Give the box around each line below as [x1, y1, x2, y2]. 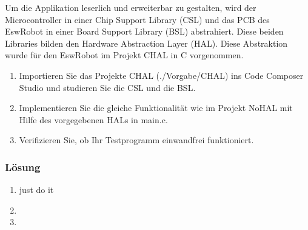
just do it [19, 183, 54, 196]
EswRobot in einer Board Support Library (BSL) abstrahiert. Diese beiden [5, 25, 284, 38]
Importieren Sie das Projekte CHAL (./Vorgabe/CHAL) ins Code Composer [19, 69, 304, 81]
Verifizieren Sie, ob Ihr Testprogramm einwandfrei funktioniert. [19, 134, 254, 146]
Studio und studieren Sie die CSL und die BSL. [19, 81, 196, 93]
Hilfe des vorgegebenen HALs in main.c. [19, 113, 168, 126]
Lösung [5, 159, 41, 174]
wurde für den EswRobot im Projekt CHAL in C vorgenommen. [5, 49, 244, 61]
